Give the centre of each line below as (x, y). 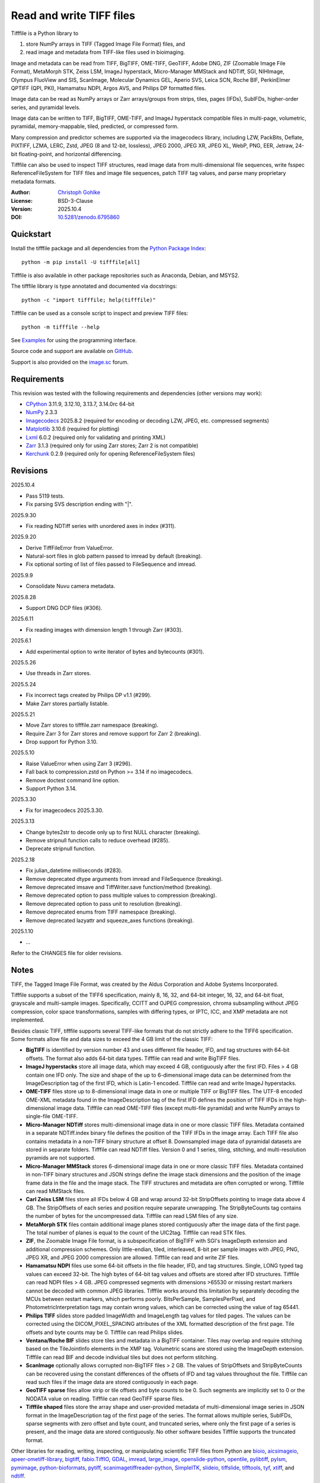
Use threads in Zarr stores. (58, 673)
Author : (21, 192)
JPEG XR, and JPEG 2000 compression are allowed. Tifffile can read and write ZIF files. (132, 1258)
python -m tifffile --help (61, 327)
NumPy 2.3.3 (41, 412)
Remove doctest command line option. (73, 780)
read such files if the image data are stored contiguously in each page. (112, 1382)
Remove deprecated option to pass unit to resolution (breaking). (104, 903)
